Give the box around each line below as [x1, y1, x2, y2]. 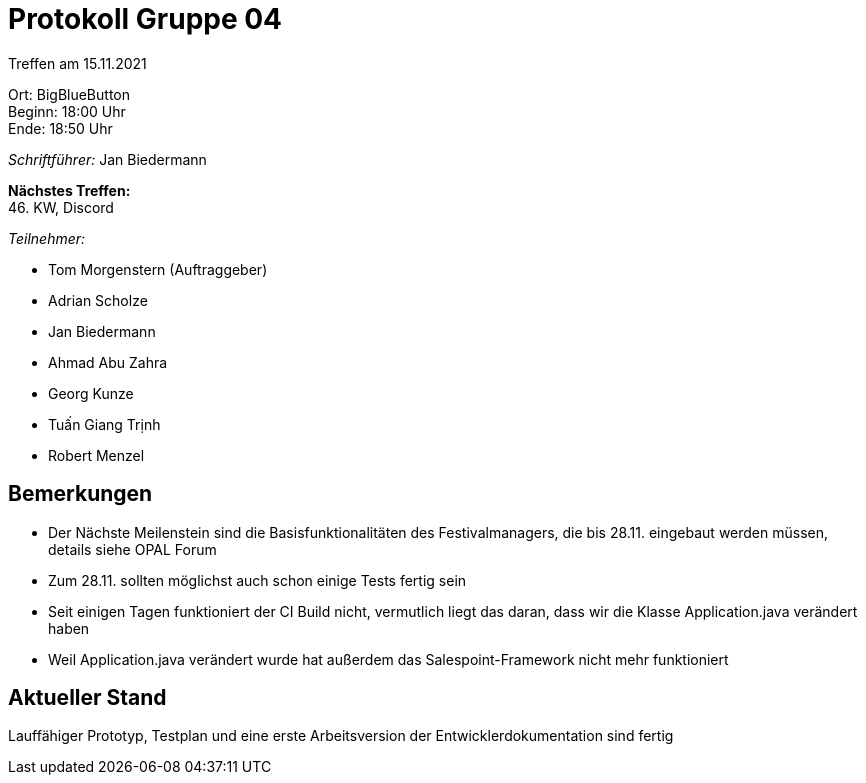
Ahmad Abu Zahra [48, 353, 168, 371]
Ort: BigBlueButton [8, 85, 131, 103]
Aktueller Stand [8, 685, 167, 711]
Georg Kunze [48, 384, 134, 402]
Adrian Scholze [48, 291, 148, 309]
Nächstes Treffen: [8, 181, 131, 199]
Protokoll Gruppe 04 [8, 2, 283, 36]
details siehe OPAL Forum [48, 540, 217, 558]
